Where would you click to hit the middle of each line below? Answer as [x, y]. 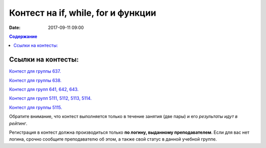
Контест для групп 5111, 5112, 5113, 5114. [50, 98]
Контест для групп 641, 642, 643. [44, 89]
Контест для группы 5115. [36, 107]
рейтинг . [18, 123]
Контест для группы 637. [35, 71]
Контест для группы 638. [35, 80]
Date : [15, 28]
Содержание [23, 36]
